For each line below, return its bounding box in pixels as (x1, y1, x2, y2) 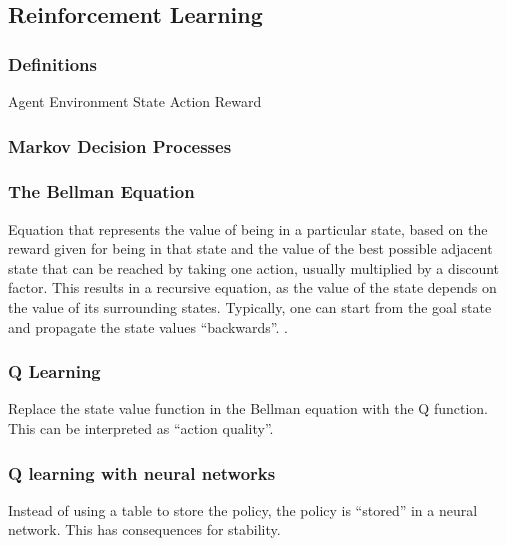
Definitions (8, 51, 97, 76)
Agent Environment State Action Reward (8, 91, 262, 111)
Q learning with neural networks (8, 460, 276, 485)
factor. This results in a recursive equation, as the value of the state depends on (8, 277, 497, 298)
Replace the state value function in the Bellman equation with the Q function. (8, 398, 488, 419)
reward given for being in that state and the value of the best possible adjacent (8, 238, 493, 259)
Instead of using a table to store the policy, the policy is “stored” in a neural (8, 499, 478, 520)
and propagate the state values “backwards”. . (8, 316, 288, 337)
